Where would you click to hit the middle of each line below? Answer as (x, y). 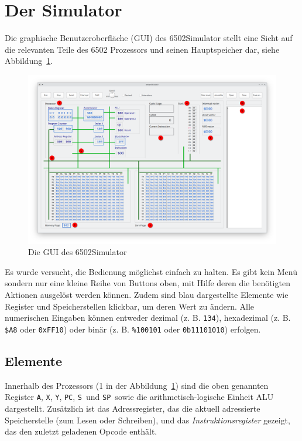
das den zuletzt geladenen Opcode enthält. (81, 431)
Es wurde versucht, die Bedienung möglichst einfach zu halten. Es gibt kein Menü (151, 271)
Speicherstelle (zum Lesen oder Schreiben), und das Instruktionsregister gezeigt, (147, 420)
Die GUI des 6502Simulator (78, 252)
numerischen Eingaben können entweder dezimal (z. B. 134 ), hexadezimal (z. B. (148, 318)
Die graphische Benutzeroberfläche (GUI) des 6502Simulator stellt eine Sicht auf (149, 38)
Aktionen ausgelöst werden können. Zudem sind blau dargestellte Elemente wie (147, 295)
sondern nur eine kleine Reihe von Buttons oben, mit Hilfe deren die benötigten (147, 283)
